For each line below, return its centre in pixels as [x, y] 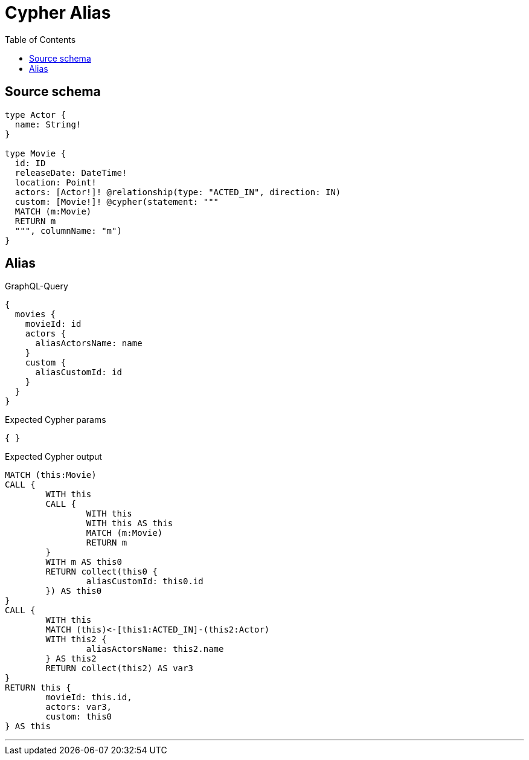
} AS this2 [71, 659]
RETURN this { [38, 688]
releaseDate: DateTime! [71, 172]
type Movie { [36, 153]
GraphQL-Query [37, 286]
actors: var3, [79, 707]
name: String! [48, 124]
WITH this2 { [76, 639]
